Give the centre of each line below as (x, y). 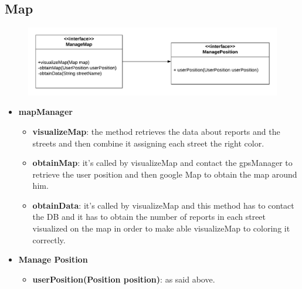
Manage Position (53, 259)
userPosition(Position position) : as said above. (124, 279)
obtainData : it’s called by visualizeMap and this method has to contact (163, 205)
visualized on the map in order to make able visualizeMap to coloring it (161, 228)
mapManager (45, 112)
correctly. (49, 239)
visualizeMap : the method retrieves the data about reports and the (156, 131)
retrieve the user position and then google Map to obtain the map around (165, 174)
